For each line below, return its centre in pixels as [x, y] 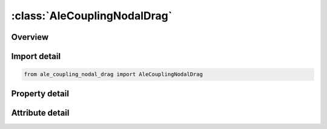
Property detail [40, 93]
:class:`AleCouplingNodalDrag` [92, 16]
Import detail [36, 56]
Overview [30, 37]
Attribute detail [40, 112]
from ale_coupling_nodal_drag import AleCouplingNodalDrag [113, 74]
